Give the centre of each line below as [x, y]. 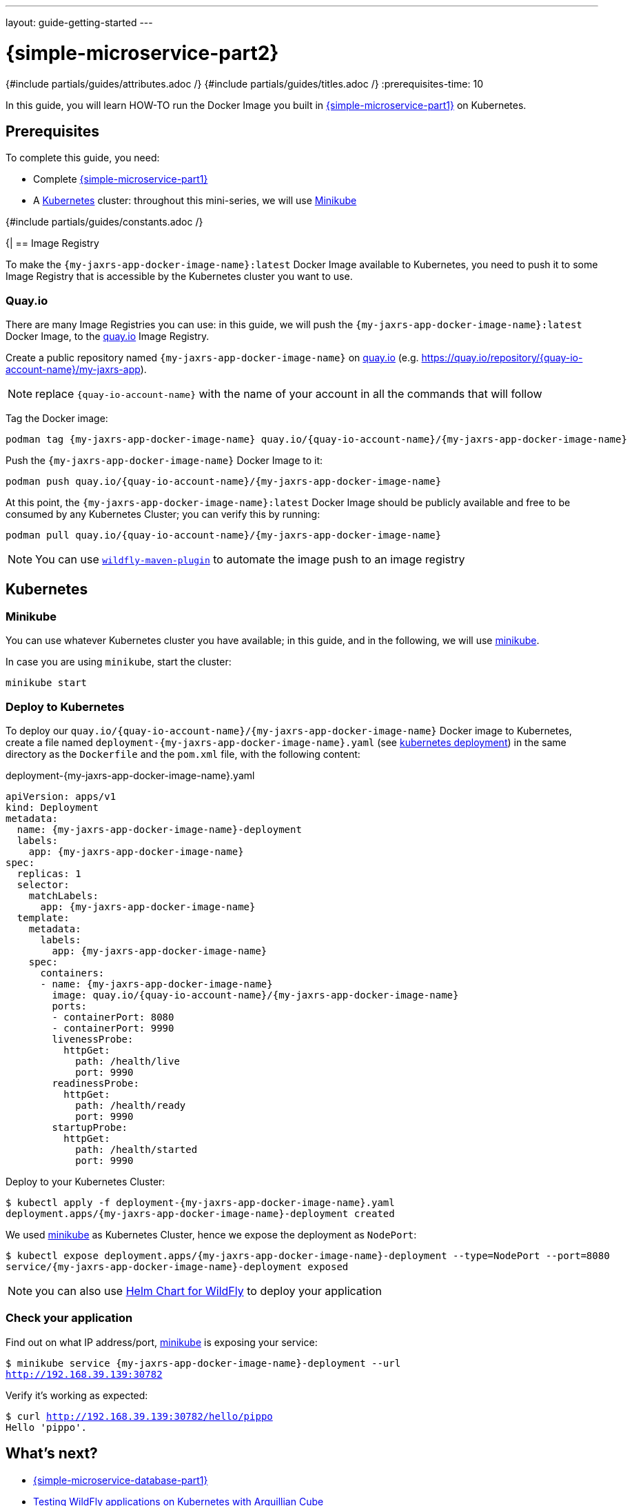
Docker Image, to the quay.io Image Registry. [108, 337]
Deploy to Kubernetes [65, 706]
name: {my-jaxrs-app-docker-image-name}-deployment [159, 830]
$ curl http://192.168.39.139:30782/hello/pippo [139, 1416]
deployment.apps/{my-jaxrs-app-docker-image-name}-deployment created [200, 1214]
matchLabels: [63, 896]
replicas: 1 [49, 874]
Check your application [69, 1318]
